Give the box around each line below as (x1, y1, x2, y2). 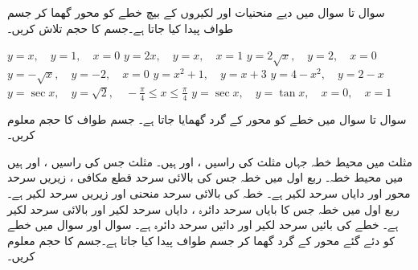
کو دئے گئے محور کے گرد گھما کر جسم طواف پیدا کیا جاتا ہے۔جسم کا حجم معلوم (7, 231, 395, 248)
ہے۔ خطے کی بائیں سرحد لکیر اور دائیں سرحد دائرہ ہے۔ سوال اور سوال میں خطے (7, 216, 399, 233)
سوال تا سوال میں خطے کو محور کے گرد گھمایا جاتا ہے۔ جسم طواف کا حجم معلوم (7, 110, 407, 127)
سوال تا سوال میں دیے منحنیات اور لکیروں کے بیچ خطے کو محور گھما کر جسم (7, 4, 385, 20)
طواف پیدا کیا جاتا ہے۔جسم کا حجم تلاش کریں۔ (7, 19, 234, 36)
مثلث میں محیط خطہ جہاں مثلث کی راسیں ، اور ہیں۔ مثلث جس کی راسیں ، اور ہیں (7, 153, 412, 170)
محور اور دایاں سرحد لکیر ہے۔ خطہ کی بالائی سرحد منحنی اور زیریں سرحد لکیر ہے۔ (7, 184, 411, 201)
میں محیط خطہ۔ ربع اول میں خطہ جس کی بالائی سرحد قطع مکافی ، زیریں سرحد (7, 169, 404, 186)
